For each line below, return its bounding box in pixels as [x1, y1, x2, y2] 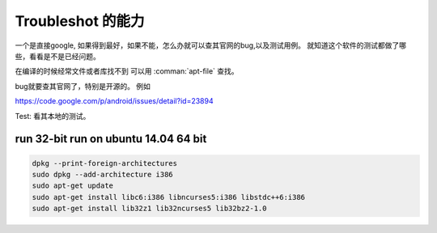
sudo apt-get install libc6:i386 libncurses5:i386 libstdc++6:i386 [32, 193, 306, 201]
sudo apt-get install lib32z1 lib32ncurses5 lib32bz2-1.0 [32, 204, 267, 214]
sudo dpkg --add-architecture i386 [32, 170, 173, 179]
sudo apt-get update [32, 181, 113, 190]
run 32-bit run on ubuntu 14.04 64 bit [15, 132, 207, 146]
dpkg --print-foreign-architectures [32, 159, 178, 167]
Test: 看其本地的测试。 [15, 111, 91, 121]
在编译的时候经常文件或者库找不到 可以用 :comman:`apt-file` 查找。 [15, 66, 239, 76]
